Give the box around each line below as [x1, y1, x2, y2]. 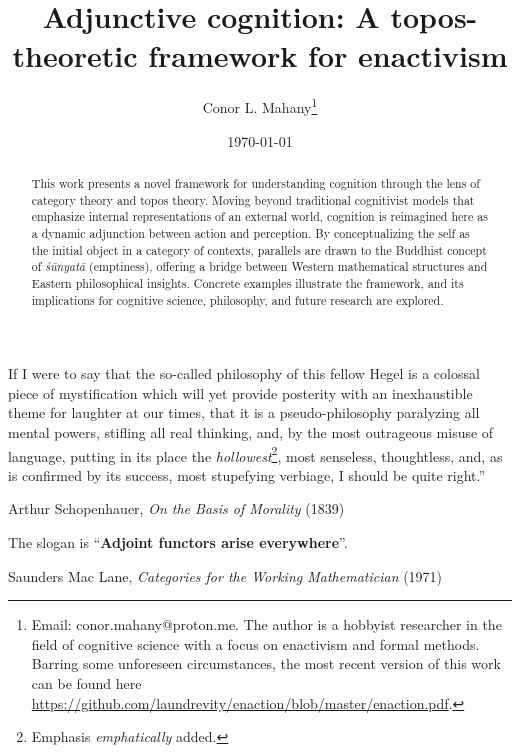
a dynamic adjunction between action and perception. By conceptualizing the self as [31, 224, 470, 241]
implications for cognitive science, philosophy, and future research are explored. [31, 291, 444, 308]
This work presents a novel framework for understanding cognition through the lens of [31, 174, 480, 191]
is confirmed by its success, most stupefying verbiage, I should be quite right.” [8, 464, 486, 485]
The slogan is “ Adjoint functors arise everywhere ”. [8, 532, 348, 553]
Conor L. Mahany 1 [202, 94, 318, 117]
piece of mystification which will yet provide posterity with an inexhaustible [8, 382, 473, 403]
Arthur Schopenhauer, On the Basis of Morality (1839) [8, 498, 345, 519]
